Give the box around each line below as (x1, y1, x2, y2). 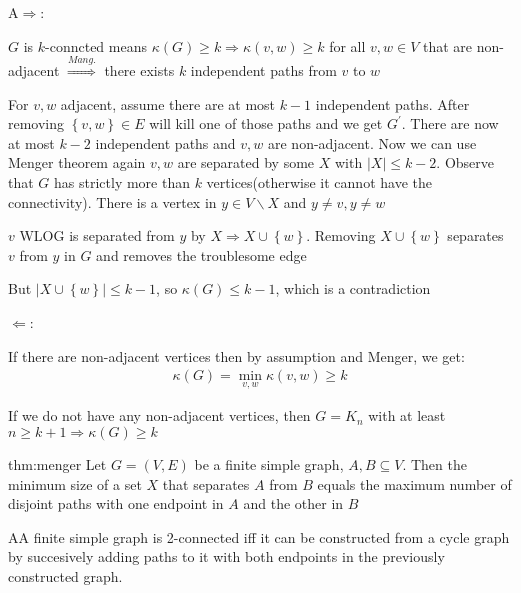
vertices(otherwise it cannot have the (206, 171, 432, 192)
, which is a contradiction (275, 278, 431, 299)
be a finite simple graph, (194, 453, 344, 474)
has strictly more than (54, 171, 190, 192)
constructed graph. (8, 565, 123, 586)
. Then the (402, 453, 467, 474)
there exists (104, 59, 175, 80)
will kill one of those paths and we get (149, 113, 383, 134)
